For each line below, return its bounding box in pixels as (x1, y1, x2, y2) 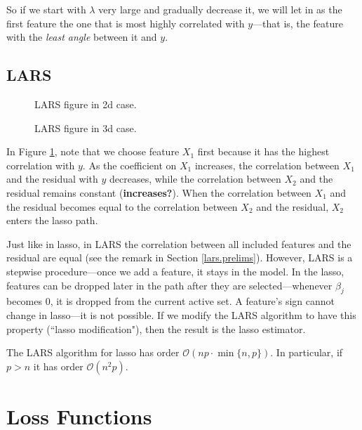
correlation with (6, 157, 75, 172)
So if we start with (6, 2, 86, 16)
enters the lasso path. (6, 213, 98, 228)
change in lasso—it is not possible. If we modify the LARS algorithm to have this (6, 307, 356, 322)
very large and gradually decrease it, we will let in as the (98, 2, 342, 16)
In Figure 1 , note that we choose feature (6, 144, 180, 159)
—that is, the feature (253, 15, 343, 30)
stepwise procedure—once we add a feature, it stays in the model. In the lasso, (6, 263, 344, 278)
